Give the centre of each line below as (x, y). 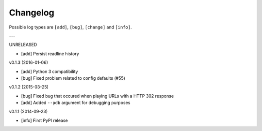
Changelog (32, 13)
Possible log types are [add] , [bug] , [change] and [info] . (70, 27)
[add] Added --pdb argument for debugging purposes (76, 103)
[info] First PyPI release (44, 120)
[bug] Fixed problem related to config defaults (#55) (73, 78)
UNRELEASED (23, 45)
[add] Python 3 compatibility (49, 71)
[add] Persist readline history (50, 54)
